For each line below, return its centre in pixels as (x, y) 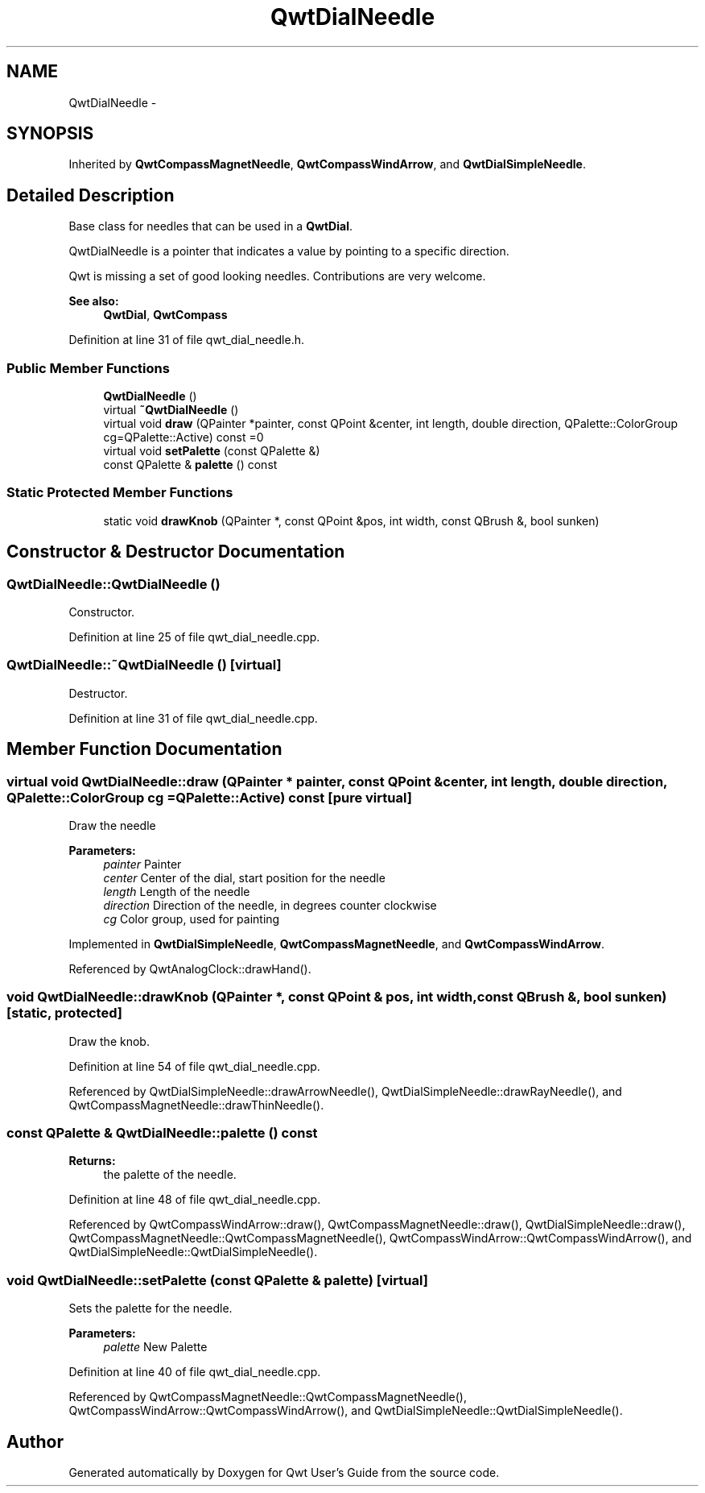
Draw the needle (112, 825)
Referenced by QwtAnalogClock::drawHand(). (190, 968)
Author (35, 1441)
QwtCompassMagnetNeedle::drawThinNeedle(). (196, 1105)
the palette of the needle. (170, 1175)
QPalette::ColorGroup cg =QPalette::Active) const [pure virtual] (209, 797)
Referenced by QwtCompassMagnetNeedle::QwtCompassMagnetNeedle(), (268, 1397)
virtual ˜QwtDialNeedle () (171, 410)
